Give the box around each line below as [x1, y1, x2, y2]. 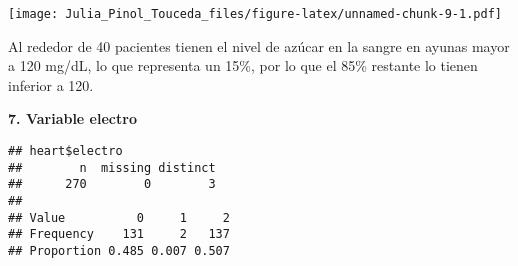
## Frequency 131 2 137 [8, 227, 230, 242]
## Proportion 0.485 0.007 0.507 [8, 243, 230, 258]
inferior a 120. [8, 74, 94, 95]
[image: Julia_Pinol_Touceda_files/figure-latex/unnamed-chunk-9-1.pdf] [8, 7, 502, 21]
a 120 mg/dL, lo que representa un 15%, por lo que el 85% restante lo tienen [8, 55, 478, 76]
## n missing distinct [8, 160, 216, 175]
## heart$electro [8, 144, 123, 159]
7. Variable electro [8, 108, 137, 129]
